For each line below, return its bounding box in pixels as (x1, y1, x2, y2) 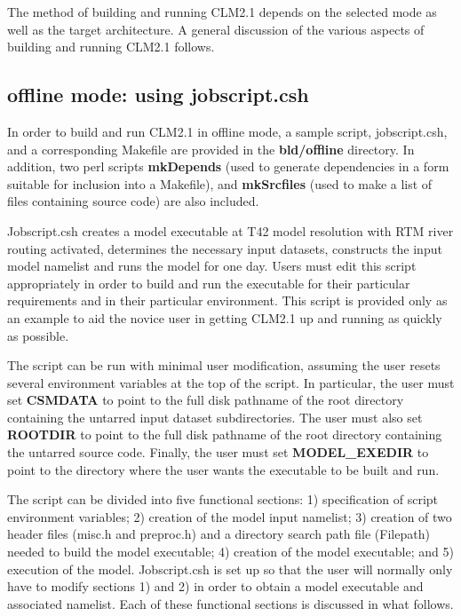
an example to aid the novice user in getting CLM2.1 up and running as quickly (7, 308, 442, 327)
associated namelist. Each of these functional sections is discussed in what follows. (7, 594, 454, 612)
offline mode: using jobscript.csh (7, 81, 309, 108)
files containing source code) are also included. (7, 192, 259, 210)
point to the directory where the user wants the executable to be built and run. (7, 460, 440, 478)
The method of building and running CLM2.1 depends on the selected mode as (7, 3, 437, 20)
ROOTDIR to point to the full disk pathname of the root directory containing (7, 425, 442, 444)
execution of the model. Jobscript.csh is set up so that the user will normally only (7, 559, 453, 578)
